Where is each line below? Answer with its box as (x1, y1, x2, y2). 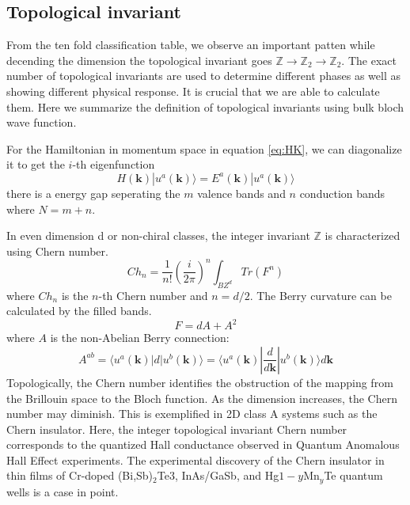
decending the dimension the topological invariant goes (6, 51, 272, 68)
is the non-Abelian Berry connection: (50, 329, 230, 346)
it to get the (6, 156, 65, 173)
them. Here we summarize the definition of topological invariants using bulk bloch (6, 98, 404, 115)
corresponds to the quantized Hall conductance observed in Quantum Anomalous (6, 436, 400, 453)
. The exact (341, 51, 397, 68)
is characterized (325, 227, 401, 244)
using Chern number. (6, 242, 108, 259)
